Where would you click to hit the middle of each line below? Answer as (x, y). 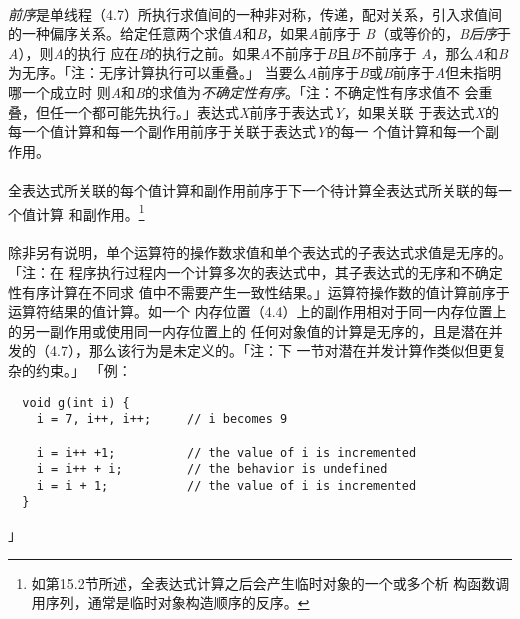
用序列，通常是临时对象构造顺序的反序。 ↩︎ (170, 602)
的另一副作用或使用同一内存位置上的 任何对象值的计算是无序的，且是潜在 (248, 330)
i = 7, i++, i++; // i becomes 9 (162, 419)
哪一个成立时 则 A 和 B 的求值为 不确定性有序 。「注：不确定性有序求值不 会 (243, 91)
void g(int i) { (76, 402)
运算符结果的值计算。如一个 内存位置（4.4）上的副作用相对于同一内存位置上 (257, 311)
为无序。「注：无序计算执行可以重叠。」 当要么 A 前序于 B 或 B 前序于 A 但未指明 (255, 72)
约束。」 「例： (83, 369)
